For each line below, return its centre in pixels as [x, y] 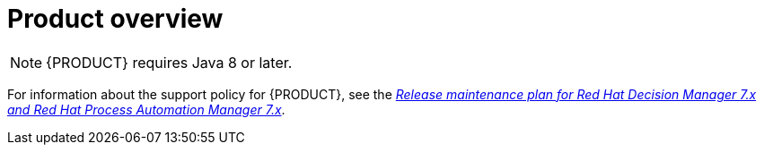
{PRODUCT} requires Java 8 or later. [169, 62]
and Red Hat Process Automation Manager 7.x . [146, 109]
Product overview [115, 19]
